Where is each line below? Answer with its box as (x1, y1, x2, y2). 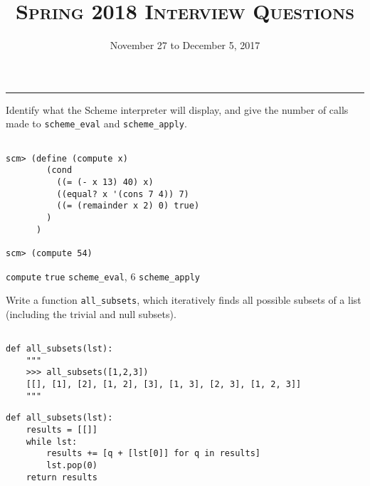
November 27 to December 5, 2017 (110, 38, 260, 53)
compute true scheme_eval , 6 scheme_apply (6, 268, 200, 283)
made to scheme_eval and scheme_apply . (6, 116, 187, 131)
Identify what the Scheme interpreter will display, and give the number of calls (6, 102, 349, 117)
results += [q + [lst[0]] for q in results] (46, 448, 260, 459)
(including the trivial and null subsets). (6, 306, 176, 321)
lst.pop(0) (46, 460, 97, 470)
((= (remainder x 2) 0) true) (56, 201, 200, 211)
